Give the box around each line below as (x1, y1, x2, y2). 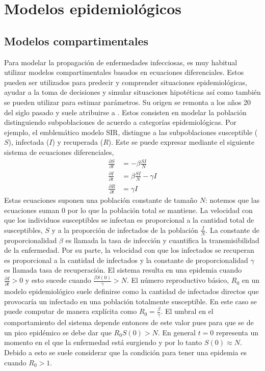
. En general (157, 327, 196, 337)
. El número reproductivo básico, (126, 275, 229, 285)
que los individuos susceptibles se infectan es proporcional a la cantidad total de (4, 215, 254, 225)
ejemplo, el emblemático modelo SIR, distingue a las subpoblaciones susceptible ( (4, 126, 258, 137)
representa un (216, 327, 259, 337)
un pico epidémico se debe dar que (4, 327, 112, 337)
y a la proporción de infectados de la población (51, 224, 198, 235)
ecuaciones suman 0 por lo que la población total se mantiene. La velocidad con (4, 204, 253, 215)
